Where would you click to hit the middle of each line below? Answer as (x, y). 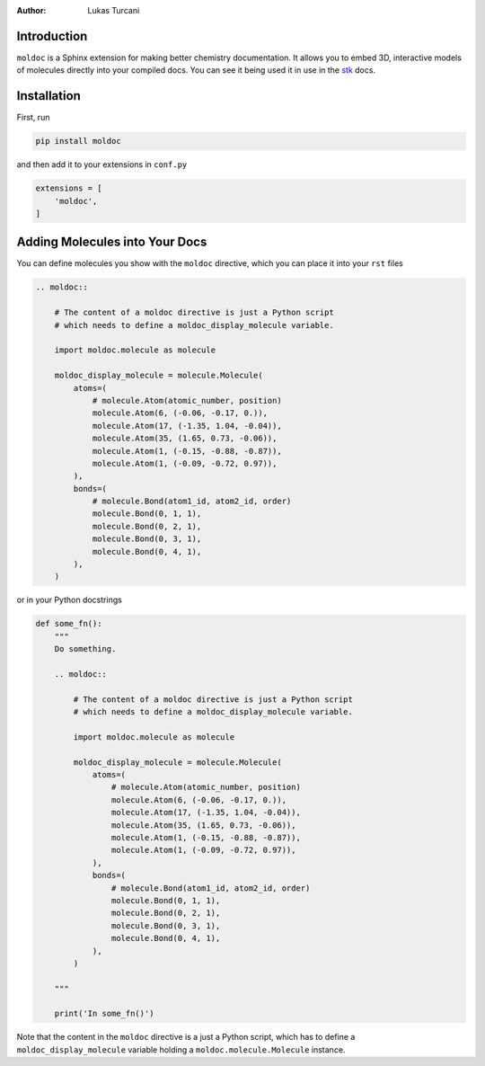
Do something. (85, 649)
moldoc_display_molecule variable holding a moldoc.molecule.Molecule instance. (181, 1049)
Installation (48, 96)
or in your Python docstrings (70, 600)
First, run (33, 118)
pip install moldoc (78, 141)
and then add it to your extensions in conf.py (102, 164)
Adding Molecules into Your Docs (112, 242)
